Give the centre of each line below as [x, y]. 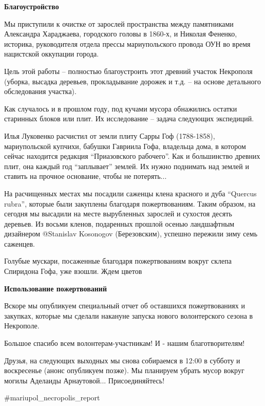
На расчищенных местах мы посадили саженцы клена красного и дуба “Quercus [130, 193]
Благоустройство [32, 6]
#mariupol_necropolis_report [52, 398]
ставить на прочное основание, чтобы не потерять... [86, 176]
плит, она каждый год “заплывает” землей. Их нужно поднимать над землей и [127, 166]
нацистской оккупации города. [52, 54]
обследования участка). [40, 91]
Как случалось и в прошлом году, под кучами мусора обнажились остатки [121, 108]
